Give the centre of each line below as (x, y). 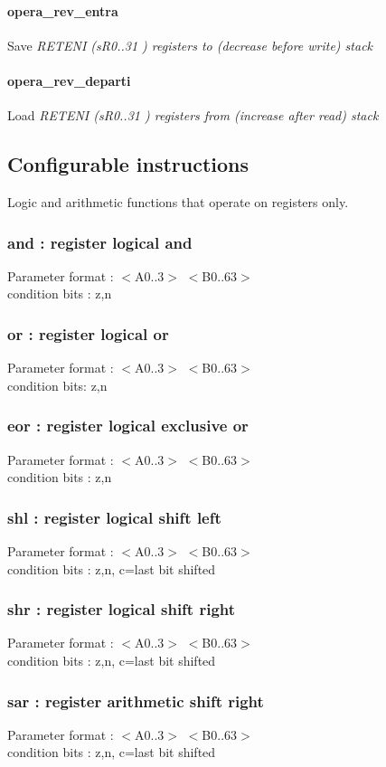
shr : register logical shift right (122, 609)
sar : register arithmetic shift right (136, 701)
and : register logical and (100, 242)
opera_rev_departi (69, 80)
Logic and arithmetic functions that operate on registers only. (178, 201)
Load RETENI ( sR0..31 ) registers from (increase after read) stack (193, 115)
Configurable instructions (128, 164)
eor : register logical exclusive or (128, 426)
